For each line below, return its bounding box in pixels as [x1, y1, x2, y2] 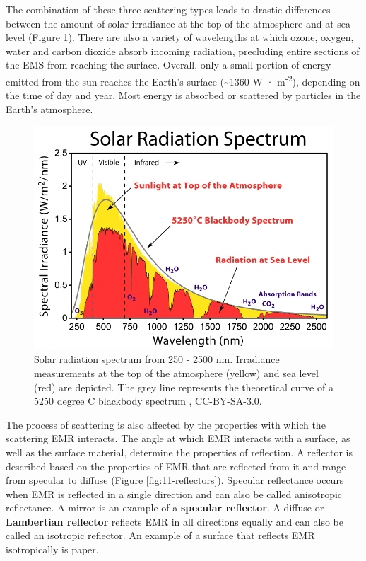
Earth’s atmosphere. [6, 101, 93, 116]
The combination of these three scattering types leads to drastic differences [6, 2, 331, 16]
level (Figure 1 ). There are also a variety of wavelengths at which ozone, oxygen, [6, 30, 354, 45]
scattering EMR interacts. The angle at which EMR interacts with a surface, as [6, 431, 350, 446]
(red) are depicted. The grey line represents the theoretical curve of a [34, 379, 333, 394]
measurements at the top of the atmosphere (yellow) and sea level [34, 365, 319, 380]
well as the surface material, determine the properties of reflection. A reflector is [6, 444, 353, 459]
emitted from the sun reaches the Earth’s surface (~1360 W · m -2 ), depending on [6, 71, 360, 88]
